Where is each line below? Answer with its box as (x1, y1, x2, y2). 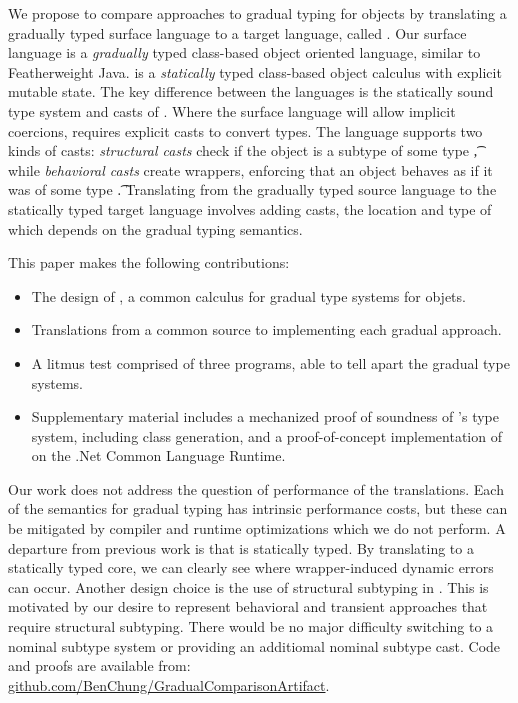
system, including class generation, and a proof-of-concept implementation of (31, 425, 502, 446)
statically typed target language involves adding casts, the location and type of (8, 198, 492, 219)
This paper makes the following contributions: (8, 252, 290, 273)
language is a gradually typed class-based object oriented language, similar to (8, 42, 481, 63)
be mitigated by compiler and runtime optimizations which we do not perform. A (8, 518, 506, 539)
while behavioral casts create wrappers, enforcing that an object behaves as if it (8, 159, 493, 180)
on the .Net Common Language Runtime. (31, 445, 286, 466)
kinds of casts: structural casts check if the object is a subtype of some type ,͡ (8, 140, 478, 161)
